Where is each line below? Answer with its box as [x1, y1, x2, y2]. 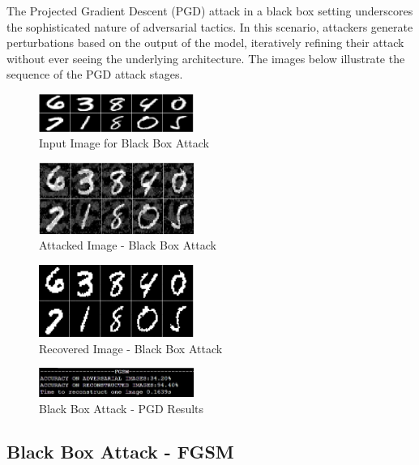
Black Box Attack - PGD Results [39, 399, 204, 416]
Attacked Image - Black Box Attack [39, 237, 216, 254]
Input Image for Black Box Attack [39, 134, 210, 151]
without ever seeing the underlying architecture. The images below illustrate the [6, 49, 405, 66]
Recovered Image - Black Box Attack [39, 339, 223, 356]
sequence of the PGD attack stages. [6, 66, 183, 83]
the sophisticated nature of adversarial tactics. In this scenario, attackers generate [6, 18, 413, 35]
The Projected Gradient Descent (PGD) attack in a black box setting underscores [6, 2, 413, 19]
